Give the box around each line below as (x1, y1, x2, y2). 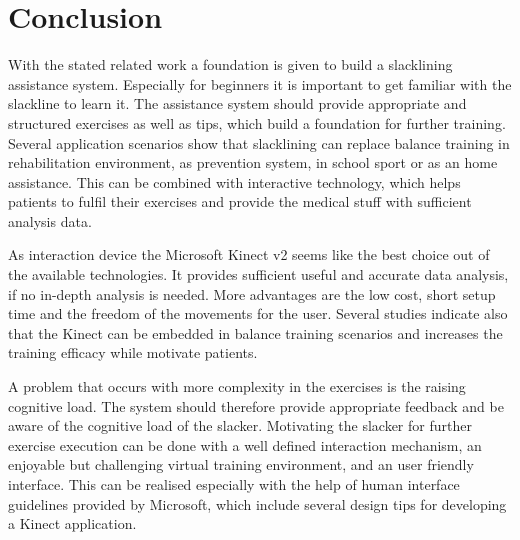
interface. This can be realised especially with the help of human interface (8, 474, 460, 494)
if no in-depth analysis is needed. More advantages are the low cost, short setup (8, 283, 496, 304)
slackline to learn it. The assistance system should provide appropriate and (8, 93, 467, 114)
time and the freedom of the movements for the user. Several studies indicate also (8, 303, 508, 324)
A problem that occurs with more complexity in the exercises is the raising (8, 376, 466, 397)
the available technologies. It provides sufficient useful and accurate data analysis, (8, 264, 509, 285)
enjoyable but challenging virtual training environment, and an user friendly (8, 454, 474, 475)
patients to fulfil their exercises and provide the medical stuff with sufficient (8, 191, 472, 212)
